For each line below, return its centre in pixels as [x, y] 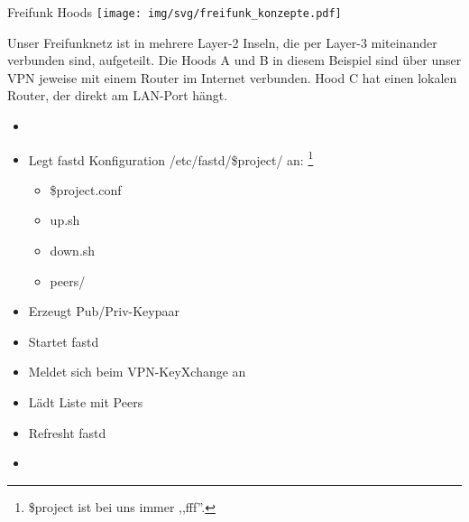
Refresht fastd [67, 432]
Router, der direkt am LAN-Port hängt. [118, 95]
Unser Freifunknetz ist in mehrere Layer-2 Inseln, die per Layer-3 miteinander [222, 42]
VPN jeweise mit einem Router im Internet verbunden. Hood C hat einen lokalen [232, 77]
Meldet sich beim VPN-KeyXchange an [137, 372]
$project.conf [86, 189]
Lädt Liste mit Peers [86, 402]
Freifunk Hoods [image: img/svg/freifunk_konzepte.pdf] [175, 12]
